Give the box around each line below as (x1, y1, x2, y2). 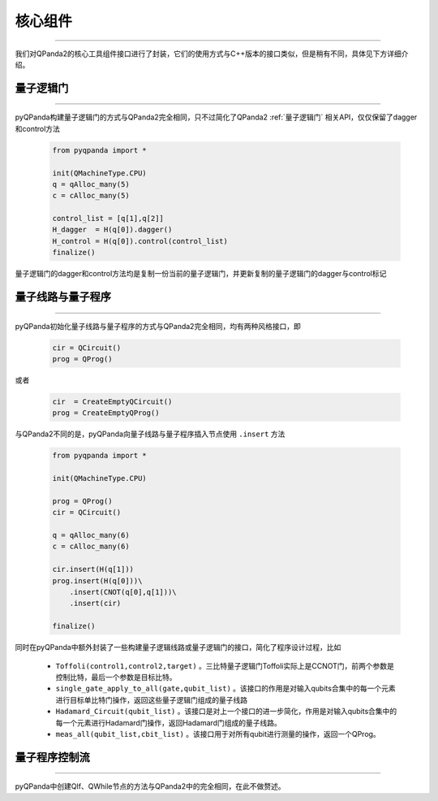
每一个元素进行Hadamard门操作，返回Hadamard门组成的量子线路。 (55, 717, 281, 727)
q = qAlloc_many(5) (52, 180, 130, 188)
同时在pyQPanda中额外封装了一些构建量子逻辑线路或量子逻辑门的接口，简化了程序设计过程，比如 (15, 643, 341, 652)
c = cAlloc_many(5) (52, 191, 130, 201)
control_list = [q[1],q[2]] (52, 214, 164, 223)
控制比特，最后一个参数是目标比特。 (55, 672, 177, 682)
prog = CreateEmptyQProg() (52, 409, 160, 418)
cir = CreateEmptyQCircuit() (52, 396, 173, 406)
